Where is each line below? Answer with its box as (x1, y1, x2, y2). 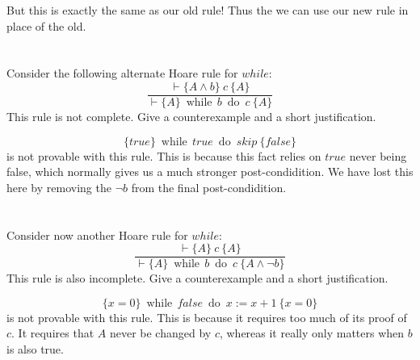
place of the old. (6, 17, 86, 34)
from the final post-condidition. (131, 178, 287, 195)
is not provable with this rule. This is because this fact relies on (6, 147, 321, 164)
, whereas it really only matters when (219, 324, 405, 341)
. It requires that (11, 324, 94, 341)
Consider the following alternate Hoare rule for (6, 65, 238, 82)
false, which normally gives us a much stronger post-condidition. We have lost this (6, 163, 414, 180)
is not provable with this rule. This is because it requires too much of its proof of (6, 308, 407, 325)
